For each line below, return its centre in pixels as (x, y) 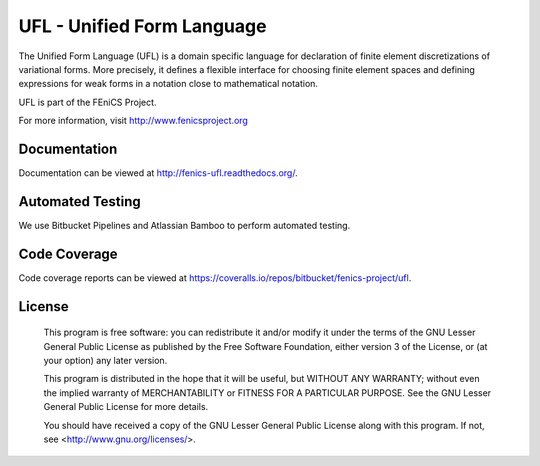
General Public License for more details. (126, 407)
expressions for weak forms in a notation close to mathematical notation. (168, 84)
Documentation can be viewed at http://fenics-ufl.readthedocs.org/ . (158, 173)
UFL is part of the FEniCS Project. (87, 102)
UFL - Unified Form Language (142, 26)
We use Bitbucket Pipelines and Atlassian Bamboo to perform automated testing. (184, 225)
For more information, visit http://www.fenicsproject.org (133, 121)
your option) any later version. (105, 361)
